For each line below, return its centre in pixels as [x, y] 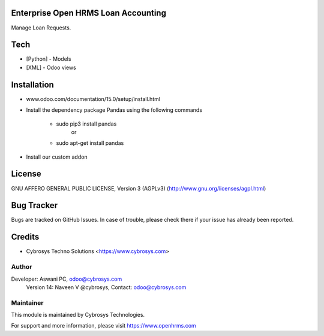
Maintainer [27, 302]
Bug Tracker [34, 205]
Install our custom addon [57, 157]
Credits [25, 237]
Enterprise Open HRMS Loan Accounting [88, 13]
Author [22, 267]
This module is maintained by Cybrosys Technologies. [78, 315]
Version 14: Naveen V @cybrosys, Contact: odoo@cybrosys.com [106, 287]
